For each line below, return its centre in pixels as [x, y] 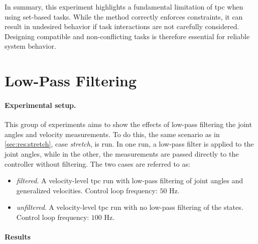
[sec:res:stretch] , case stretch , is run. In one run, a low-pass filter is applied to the [129, 144]
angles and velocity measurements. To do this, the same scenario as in [112, 134]
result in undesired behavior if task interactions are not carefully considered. [122, 26]
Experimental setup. [40, 105]
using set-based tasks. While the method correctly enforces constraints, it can [124, 16]
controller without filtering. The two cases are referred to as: [97, 163]
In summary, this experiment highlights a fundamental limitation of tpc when [124, 7]
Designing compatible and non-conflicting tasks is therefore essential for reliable [127, 36]
